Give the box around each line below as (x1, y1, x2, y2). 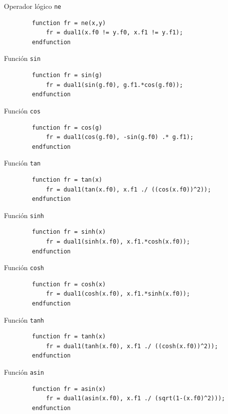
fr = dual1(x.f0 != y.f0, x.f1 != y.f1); (46, 29, 183, 36)
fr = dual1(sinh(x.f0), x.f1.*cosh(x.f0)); (46, 238, 190, 245)
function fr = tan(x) (32, 176, 102, 183)
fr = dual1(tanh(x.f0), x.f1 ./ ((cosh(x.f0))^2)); (46, 342, 218, 350)
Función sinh (4, 210, 44, 220)
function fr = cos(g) (32, 124, 102, 131)
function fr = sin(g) (32, 72, 102, 79)
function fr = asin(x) (32, 385, 106, 392)
